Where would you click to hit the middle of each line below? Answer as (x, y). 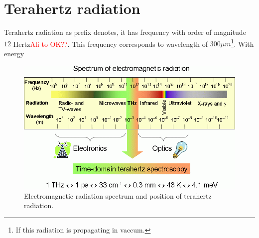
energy (14, 53)
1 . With (242, 43)
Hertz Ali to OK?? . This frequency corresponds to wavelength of (111, 44)
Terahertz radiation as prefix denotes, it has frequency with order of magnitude (125, 32)
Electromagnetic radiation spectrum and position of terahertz (118, 195)
